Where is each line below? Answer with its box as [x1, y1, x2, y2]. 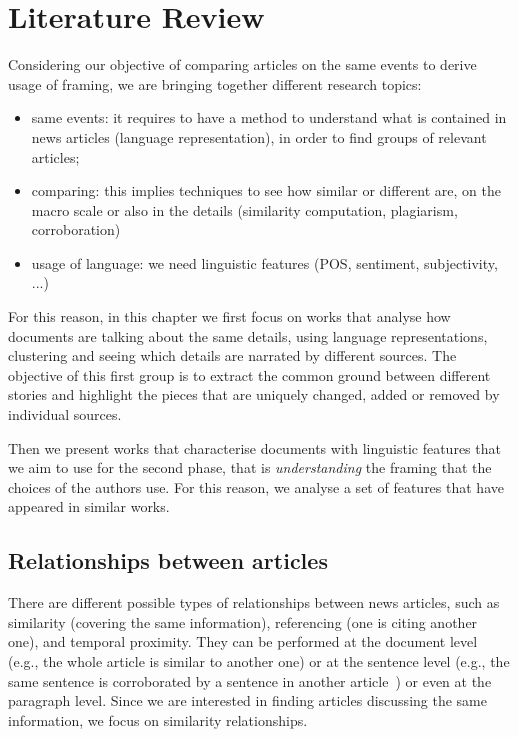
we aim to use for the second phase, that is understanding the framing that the [8, 457, 492, 478]
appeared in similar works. [8, 496, 170, 517]
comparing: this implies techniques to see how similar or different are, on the [31, 180, 501, 201]
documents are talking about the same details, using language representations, [8, 325, 488, 346]
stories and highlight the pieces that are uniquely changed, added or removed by [8, 384, 500, 405]
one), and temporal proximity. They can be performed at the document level [8, 631, 478, 652]
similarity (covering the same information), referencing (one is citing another [8, 611, 478, 632]
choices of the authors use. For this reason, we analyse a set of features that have [8, 476, 504, 497]
